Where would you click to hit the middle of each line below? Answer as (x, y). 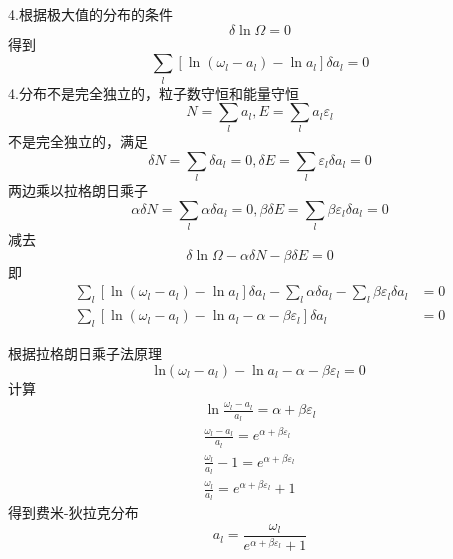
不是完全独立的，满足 (78, 141)
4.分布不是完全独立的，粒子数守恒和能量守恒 (153, 92)
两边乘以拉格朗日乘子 (78, 190)
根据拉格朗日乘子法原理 (85, 353)
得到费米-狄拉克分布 (73, 512)
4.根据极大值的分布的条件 (90, 14)
